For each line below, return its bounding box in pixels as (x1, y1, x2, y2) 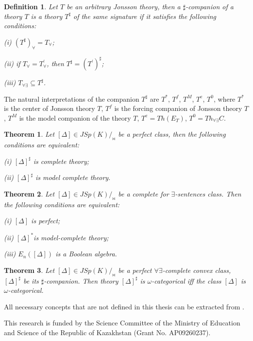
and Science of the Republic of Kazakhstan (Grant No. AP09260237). (4, 327, 211, 337)
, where (213, 93, 236, 104)
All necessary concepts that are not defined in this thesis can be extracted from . (4, 301, 244, 311)
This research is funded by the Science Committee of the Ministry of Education (4, 318, 240, 328)
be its (23, 275, 39, 286)
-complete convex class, (162, 265, 231, 275)
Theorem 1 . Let (4, 129, 55, 139)
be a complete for (118, 189, 169, 199)
